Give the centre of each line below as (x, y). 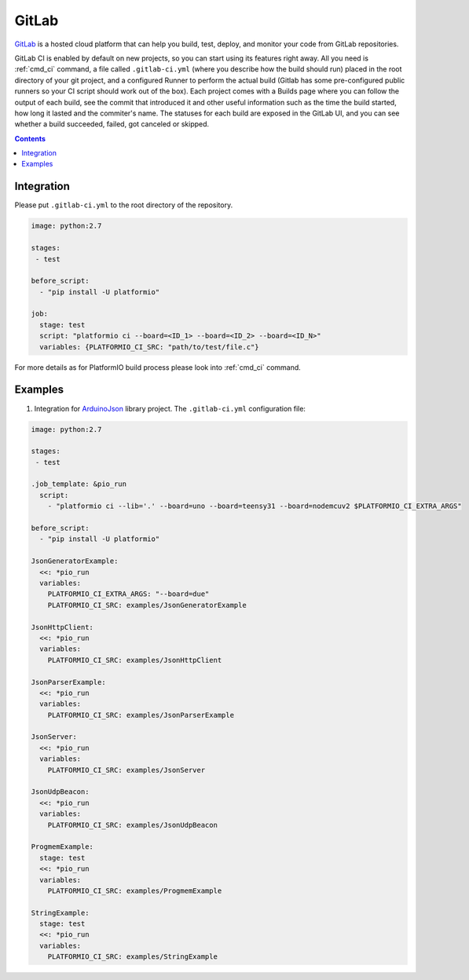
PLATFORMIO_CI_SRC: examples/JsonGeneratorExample (147, 605)
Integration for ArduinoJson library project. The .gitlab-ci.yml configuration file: (170, 408)
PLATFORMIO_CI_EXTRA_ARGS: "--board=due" (128, 594)
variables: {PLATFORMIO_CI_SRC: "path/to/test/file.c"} (149, 347)
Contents (30, 138)
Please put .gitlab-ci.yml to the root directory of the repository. (124, 205)
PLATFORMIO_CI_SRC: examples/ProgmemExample (135, 890)
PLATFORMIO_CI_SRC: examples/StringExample (132, 957)
